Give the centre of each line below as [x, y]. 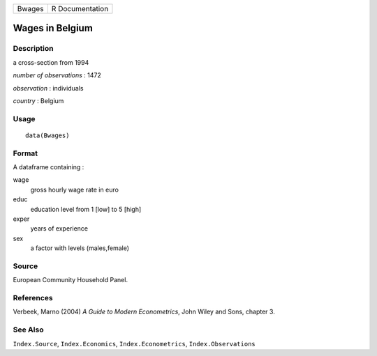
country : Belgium [38, 100]
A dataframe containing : [49, 167]
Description [33, 49]
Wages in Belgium [53, 28]
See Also [28, 330]
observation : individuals [48, 88]
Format [25, 153]
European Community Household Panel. [71, 280]
